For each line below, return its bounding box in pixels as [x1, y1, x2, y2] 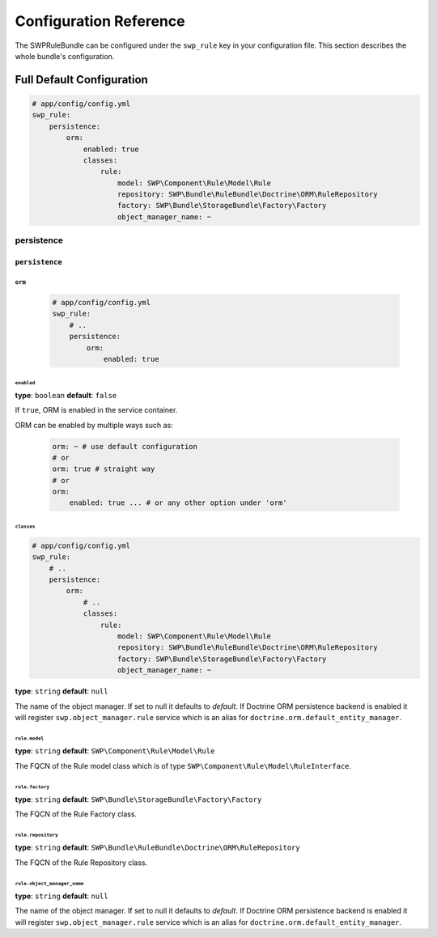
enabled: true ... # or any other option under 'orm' [69, 498, 287, 507]
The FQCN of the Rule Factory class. [15, 809, 138, 819]
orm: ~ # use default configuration [52, 442, 198, 451]
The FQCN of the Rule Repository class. [15, 858, 148, 867]
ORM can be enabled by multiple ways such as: [15, 420, 173, 430]
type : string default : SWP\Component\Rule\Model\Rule [15, 746, 215, 756]
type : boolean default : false [15, 390, 117, 400]
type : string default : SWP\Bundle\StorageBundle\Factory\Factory [15, 794, 262, 804]
